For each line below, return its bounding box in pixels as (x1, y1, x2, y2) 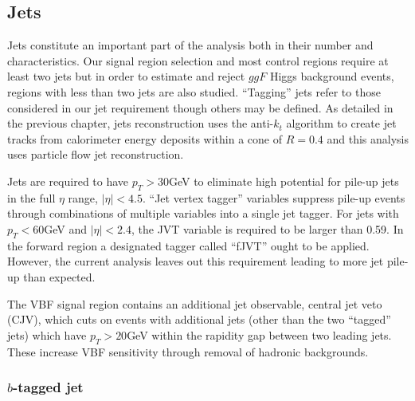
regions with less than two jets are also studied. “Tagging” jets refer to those (7, 83, 381, 100)
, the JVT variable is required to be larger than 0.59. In (131, 220, 404, 237)
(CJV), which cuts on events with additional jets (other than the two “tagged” (7, 311, 391, 328)
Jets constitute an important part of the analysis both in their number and (7, 37, 374, 53)
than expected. (23, 268, 96, 285)
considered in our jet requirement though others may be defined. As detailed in (7, 99, 393, 116)
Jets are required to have (7, 172, 129, 189)
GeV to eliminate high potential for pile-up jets (168, 172, 399, 189)
